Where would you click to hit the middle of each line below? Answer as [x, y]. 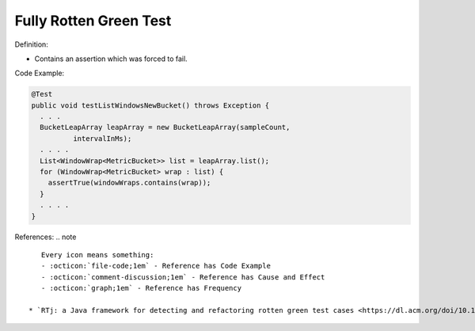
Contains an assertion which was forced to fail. [111, 59]
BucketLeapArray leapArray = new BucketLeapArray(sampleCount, [165, 127]
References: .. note [46, 237]
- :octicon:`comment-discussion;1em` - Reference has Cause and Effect [183, 277]
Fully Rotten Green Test [93, 21]
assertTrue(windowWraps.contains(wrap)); [129, 183]
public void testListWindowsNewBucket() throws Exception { [150, 105]
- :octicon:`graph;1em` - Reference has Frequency [141, 288]
